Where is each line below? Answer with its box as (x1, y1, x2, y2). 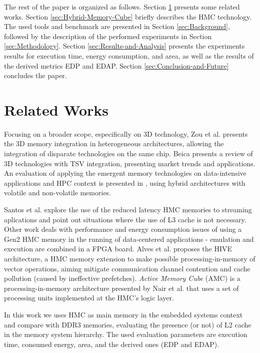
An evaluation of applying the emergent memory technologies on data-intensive (4, 168, 246, 178)
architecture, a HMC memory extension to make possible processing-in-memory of (4, 253, 255, 263)
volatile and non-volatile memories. (4, 187, 111, 198)
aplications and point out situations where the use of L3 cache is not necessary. (4, 214, 246, 224)
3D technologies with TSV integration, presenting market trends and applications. (4, 158, 255, 168)
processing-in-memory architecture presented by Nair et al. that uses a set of (4, 282, 239, 293)
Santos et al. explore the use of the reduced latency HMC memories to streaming (4, 204, 252, 215)
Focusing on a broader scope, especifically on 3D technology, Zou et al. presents (4, 128, 248, 139)
